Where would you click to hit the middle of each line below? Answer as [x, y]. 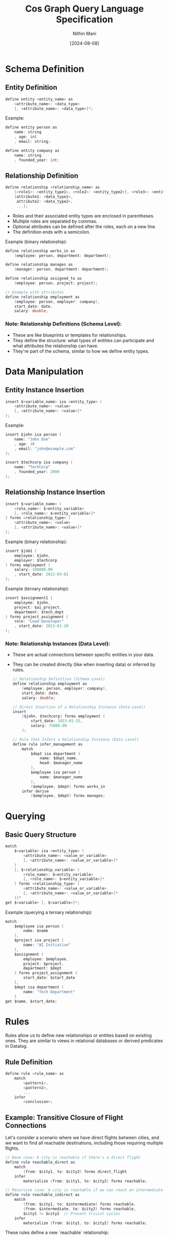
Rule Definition [29, 1062]
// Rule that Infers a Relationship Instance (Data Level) [76, 739]
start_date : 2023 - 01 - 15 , [57, 721]
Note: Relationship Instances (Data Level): [58, 643]
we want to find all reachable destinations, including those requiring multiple [84, 1143]
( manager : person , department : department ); [62, 270]
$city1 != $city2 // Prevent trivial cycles [72, 1214]
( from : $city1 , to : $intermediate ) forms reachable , [80, 1204]
